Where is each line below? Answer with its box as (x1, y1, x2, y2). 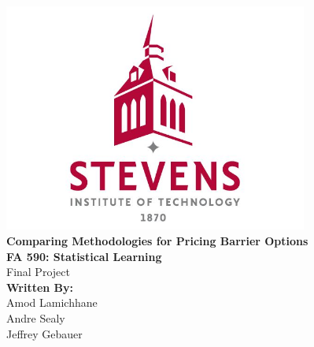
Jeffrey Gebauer (6, 325, 83, 341)
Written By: (6, 278, 74, 295)
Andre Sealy (6, 310, 65, 326)
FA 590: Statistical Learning (6, 248, 162, 264)
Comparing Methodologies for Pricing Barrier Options (6, 233, 308, 249)
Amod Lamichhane (6, 294, 98, 311)
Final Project (6, 263, 70, 280)
